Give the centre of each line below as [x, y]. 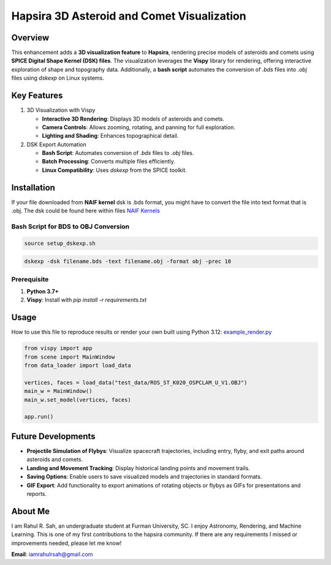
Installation [33, 188]
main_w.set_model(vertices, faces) [78, 400]
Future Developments [53, 436]
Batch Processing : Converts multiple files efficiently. [109, 162]
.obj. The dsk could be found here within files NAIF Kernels [86, 211]
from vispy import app [58, 348]
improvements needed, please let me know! [67, 543]
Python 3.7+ [43, 291]
